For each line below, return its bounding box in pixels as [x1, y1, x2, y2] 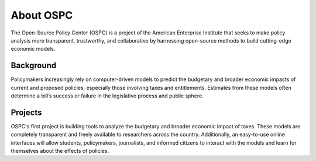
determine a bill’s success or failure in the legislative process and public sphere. [11, 92, 204, 99]
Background [11, 61, 57, 71]
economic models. [11, 45, 56, 52]
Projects [11, 107, 42, 117]
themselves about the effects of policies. [11, 148, 109, 155]
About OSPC [11, 9, 73, 22]
